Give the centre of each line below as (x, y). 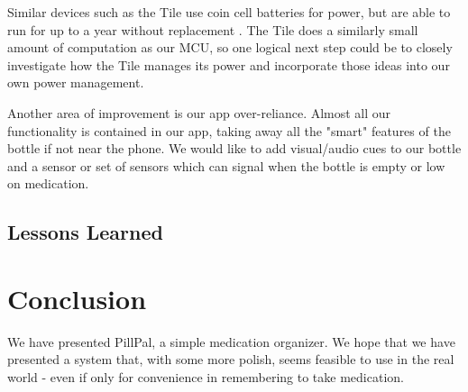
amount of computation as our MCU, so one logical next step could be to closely (230, 47)
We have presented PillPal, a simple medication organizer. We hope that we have (231, 341)
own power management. (76, 82)
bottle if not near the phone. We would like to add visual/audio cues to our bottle (234, 148)
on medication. (48, 183)
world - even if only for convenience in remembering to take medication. (206, 377)
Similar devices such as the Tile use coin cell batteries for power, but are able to (229, 12)
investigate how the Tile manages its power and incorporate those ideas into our (229, 64)
